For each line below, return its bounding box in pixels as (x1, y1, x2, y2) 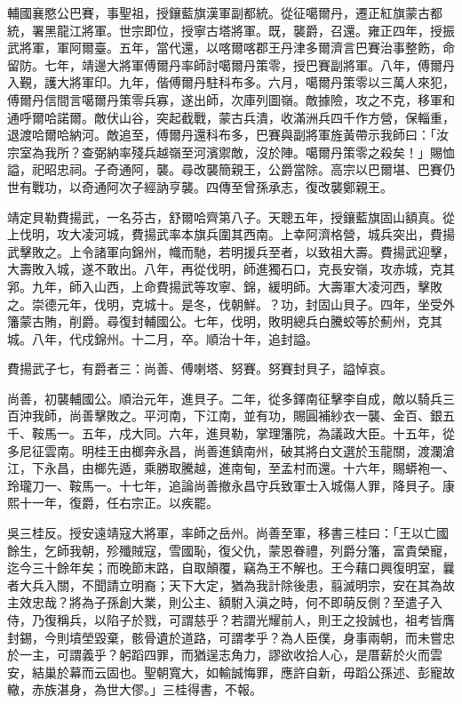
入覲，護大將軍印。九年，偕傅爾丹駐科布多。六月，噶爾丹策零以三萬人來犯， (7, 73, 455, 92)
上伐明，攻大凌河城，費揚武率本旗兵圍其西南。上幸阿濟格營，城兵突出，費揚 (7, 225, 455, 244)
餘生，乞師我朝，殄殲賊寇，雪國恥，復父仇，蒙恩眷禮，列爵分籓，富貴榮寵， (7, 540, 455, 559)
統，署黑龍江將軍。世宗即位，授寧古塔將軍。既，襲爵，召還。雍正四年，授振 (7, 20, 455, 39)
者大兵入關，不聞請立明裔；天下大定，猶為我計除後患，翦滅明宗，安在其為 (7, 575, 442, 594)
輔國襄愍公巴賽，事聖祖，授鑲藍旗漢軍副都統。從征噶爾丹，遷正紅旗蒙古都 (7, 4, 442, 21)
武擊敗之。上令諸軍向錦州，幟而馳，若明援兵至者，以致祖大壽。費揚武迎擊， (7, 242, 455, 260)
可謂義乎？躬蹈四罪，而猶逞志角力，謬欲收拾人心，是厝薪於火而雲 (56, 645, 442, 664)
